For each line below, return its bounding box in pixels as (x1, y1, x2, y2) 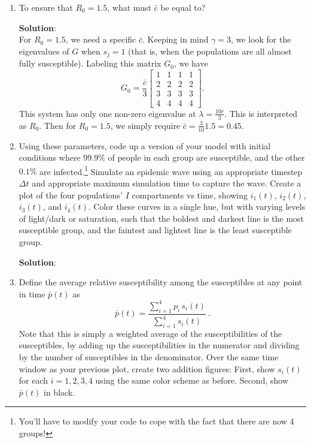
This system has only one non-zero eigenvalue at (19, 107, 196, 119)
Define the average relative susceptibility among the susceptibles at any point (19, 276, 303, 288)
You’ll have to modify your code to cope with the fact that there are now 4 (19, 415, 294, 427)
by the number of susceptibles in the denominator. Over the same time (19, 351, 279, 363)
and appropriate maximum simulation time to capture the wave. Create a (32, 177, 301, 189)
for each (19, 374, 48, 387)
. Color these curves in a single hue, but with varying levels (88, 200, 306, 213)
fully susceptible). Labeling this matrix (19, 57, 161, 70)
